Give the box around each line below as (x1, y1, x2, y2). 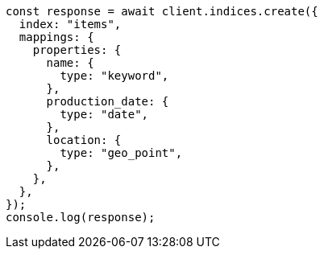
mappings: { (19, 31, 94, 43)
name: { (46, 56, 94, 69)
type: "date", (60, 108, 149, 121)
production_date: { (46, 95, 169, 108)
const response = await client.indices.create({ (6, 5, 318, 18)
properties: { (32, 43, 122, 56)
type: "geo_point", (60, 146, 183, 159)
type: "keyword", (60, 69, 169, 82)
